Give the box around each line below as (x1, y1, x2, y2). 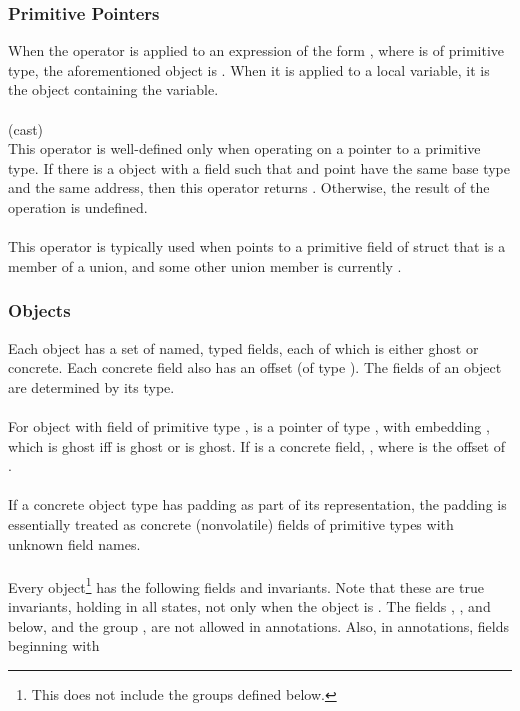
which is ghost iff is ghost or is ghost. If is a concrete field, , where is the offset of (8, 435, 505, 456)
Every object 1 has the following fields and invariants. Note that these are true (8, 573, 484, 597)
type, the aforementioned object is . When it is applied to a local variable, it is (8, 59, 490, 80)
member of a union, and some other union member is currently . (8, 255, 402, 276)
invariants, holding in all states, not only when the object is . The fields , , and (8, 595, 491, 616)
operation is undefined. (8, 196, 148, 217)
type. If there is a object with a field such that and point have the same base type (8, 157, 510, 178)
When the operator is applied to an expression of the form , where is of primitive (8, 40, 504, 61)
